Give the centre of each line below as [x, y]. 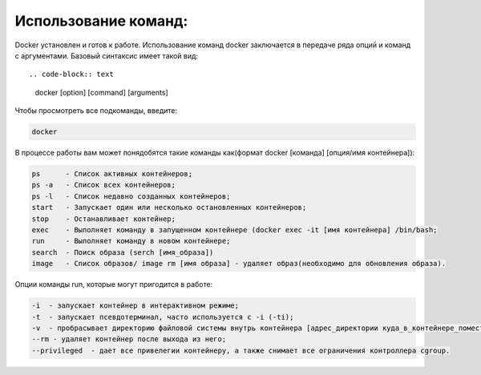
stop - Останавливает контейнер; [104, 219]
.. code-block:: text [71, 75]
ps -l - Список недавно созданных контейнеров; [131, 196]
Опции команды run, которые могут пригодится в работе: [114, 284]
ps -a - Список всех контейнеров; [104, 185]
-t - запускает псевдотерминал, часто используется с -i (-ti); [163, 317]
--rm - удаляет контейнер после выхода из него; [129, 339]
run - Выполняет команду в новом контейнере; [131, 241]
